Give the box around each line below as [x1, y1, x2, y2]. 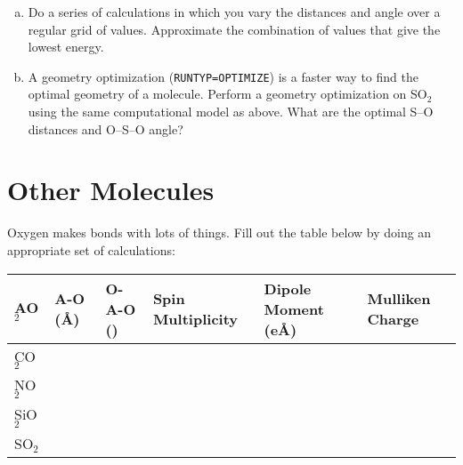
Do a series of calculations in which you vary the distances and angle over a [28, 3, 441, 20]
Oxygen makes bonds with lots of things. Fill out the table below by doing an [7, 223, 432, 242]
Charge [367, 309, 419, 330]
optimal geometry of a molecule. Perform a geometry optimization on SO [28, 84, 427, 103]
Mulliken [367, 288, 431, 309]
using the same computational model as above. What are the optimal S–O [28, 102, 434, 121]
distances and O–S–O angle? [28, 119, 183, 138]
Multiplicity [152, 309, 239, 330]
